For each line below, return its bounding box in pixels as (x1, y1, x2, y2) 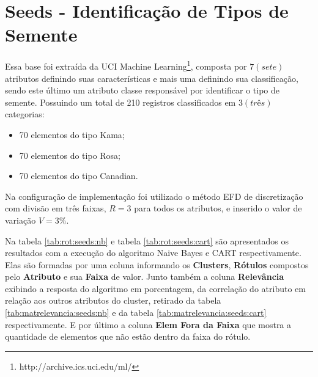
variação (5, 213, 36, 226)
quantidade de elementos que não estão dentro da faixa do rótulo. (5, 330, 251, 343)
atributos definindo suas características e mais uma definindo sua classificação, (5, 71, 298, 84)
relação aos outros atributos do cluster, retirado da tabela (5, 294, 221, 307)
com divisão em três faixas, (5, 202, 106, 214)
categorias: (5, 108, 45, 120)
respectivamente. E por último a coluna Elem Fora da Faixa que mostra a (5, 318, 292, 331)
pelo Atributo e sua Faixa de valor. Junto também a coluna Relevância (5, 270, 284, 283)
